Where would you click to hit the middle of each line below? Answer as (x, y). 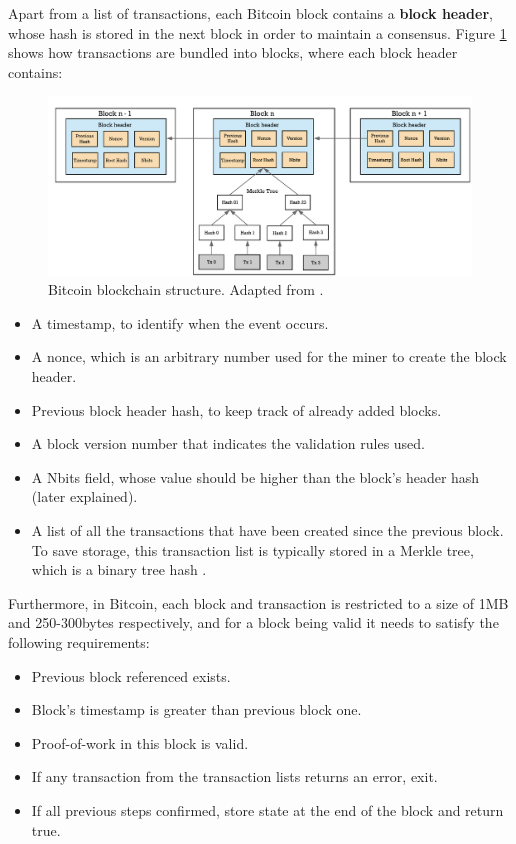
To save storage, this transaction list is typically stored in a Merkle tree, (252, 549)
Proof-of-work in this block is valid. (140, 742)
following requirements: (79, 641)
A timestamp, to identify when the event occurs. (180, 322)
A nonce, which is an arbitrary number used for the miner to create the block (269, 356)
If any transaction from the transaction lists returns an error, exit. (234, 776)
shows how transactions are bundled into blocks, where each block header (233, 52)
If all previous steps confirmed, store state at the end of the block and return (267, 809)
